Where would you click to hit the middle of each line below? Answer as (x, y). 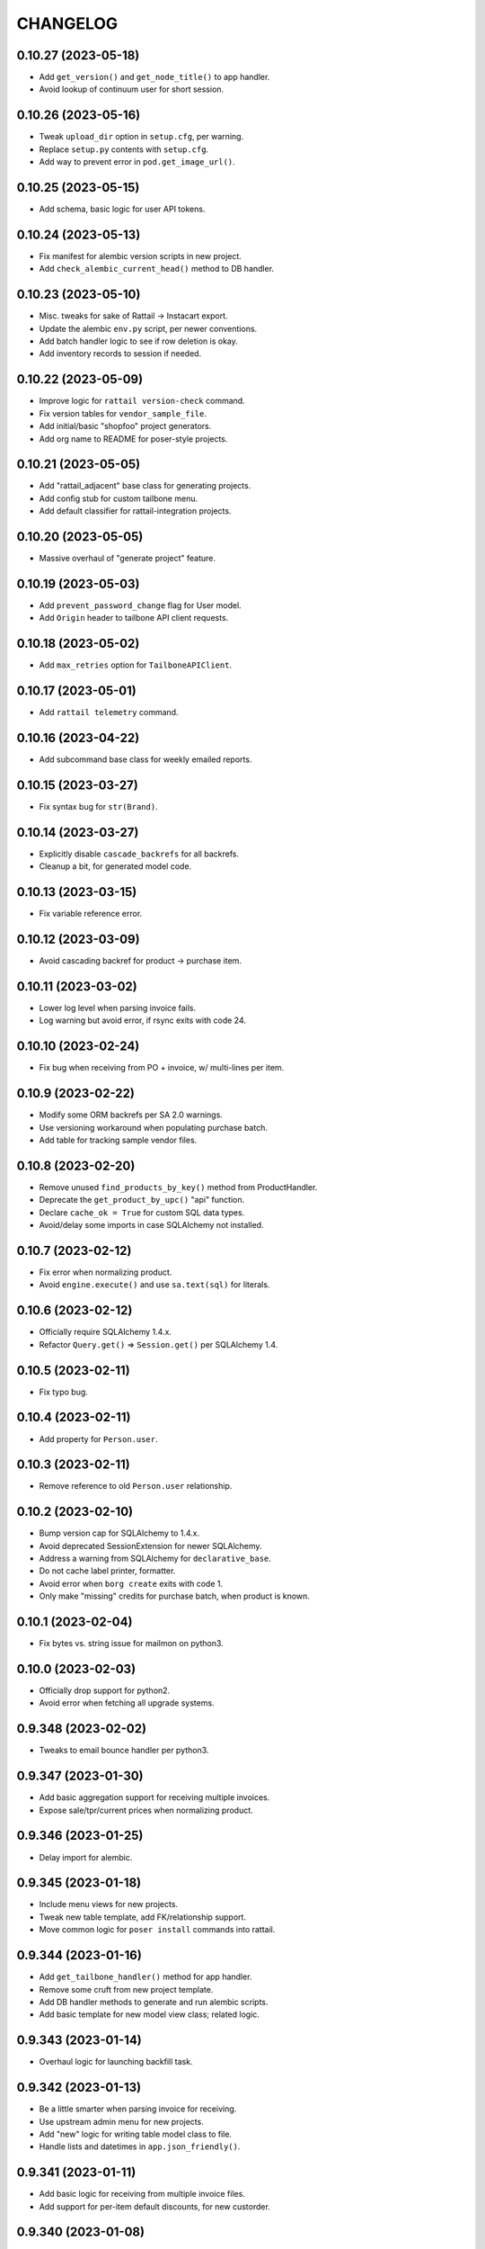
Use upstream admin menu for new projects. (121, 2121)
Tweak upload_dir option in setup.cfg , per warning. (141, 137)
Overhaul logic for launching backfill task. (116, 2062)
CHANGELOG (67, 23)
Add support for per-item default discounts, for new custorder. (155, 2206)
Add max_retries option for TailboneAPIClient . (136, 665)
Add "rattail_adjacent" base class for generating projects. (145, 486)
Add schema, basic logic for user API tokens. (122, 209)
